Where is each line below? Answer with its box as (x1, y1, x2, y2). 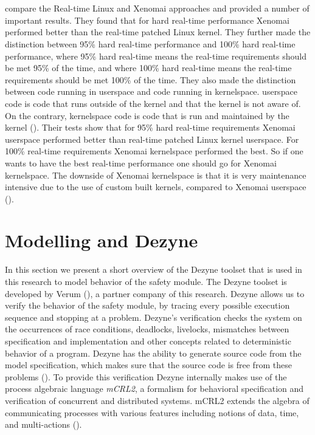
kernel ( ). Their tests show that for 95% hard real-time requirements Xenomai (5, 121, 296, 134)
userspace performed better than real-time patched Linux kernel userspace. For (5, 132, 299, 145)
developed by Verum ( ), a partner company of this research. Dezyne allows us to (5, 287, 305, 300)
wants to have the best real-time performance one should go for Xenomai (5, 156, 277, 169)
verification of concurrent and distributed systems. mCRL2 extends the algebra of (5, 394, 310, 406)
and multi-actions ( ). (5, 418, 82, 431)
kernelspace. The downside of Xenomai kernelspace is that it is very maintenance (5, 168, 306, 181)
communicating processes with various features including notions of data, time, (5, 406, 299, 419)
